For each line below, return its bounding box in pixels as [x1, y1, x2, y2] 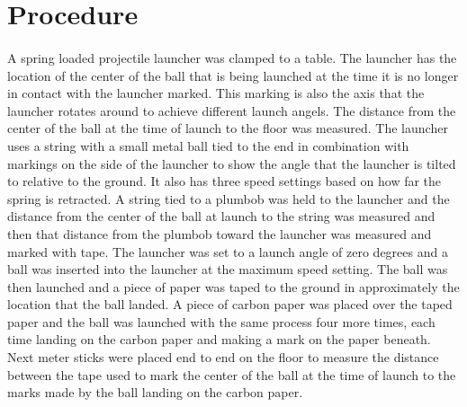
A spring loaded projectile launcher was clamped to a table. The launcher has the [7, 48, 457, 66]
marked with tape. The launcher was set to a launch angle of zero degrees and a [7, 242, 448, 261]
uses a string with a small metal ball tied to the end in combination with [7, 136, 409, 155]
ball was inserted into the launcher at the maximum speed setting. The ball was [7, 260, 448, 279]
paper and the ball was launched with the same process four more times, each [7, 312, 436, 331]
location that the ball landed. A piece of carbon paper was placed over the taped [7, 295, 453, 314]
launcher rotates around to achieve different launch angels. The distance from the [7, 101, 456, 119]
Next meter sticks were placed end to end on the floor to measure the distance [7, 348, 439, 367]
